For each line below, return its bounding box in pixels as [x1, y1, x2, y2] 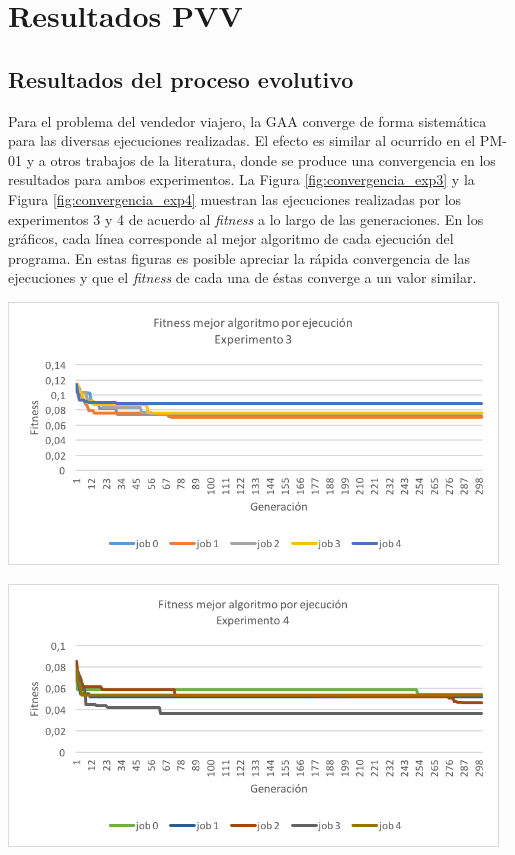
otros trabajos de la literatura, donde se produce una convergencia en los [50, 149, 496, 170]
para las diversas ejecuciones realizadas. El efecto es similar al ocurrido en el [8, 130, 476, 151]
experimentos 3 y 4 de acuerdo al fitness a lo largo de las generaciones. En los [8, 208, 484, 229]
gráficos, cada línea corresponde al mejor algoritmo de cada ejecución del [8, 228, 454, 249]
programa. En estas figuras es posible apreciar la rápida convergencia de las [8, 247, 471, 268]
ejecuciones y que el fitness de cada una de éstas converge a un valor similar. [8, 267, 477, 288]
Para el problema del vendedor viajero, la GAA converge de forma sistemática [8, 110, 487, 131]
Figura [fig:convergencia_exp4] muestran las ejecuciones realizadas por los [8, 188, 462, 209]
